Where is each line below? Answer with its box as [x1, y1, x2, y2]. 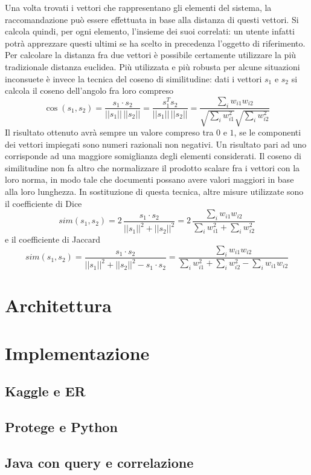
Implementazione [5, 340, 150, 365]
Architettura [5, 293, 112, 318]
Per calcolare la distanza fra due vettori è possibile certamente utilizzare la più [5, 48, 297, 61]
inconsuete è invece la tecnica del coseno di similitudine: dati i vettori [5, 72, 262, 85]
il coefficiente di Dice [5, 197, 82, 209]
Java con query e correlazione [5, 453, 194, 471]
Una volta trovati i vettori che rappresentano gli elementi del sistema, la [5, 1, 272, 13]
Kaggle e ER [5, 382, 86, 401]
